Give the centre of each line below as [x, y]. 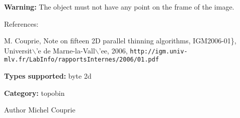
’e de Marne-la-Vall [65, 50]
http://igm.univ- [159, 51]
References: [21, 23]
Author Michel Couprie [40, 110]
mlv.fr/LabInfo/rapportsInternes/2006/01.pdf [82, 60]
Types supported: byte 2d [48, 76]
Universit [18, 50]
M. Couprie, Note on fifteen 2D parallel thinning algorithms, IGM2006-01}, [120, 41]
